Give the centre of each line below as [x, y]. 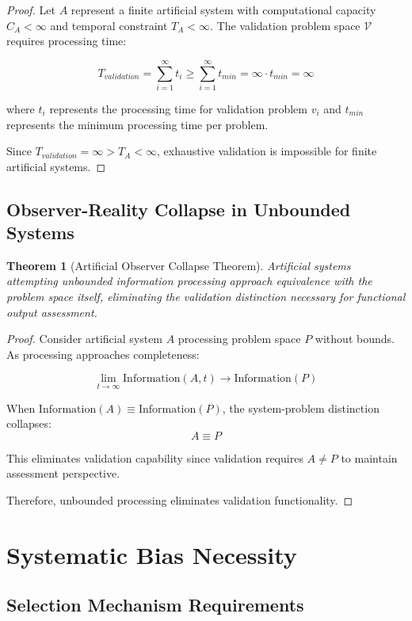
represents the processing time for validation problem [178, 108]
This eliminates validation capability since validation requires [155, 457]
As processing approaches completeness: [103, 354]
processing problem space [239, 339]
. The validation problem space [285, 25]
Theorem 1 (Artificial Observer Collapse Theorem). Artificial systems [179, 265]
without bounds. [355, 339]
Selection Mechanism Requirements [155, 605]
